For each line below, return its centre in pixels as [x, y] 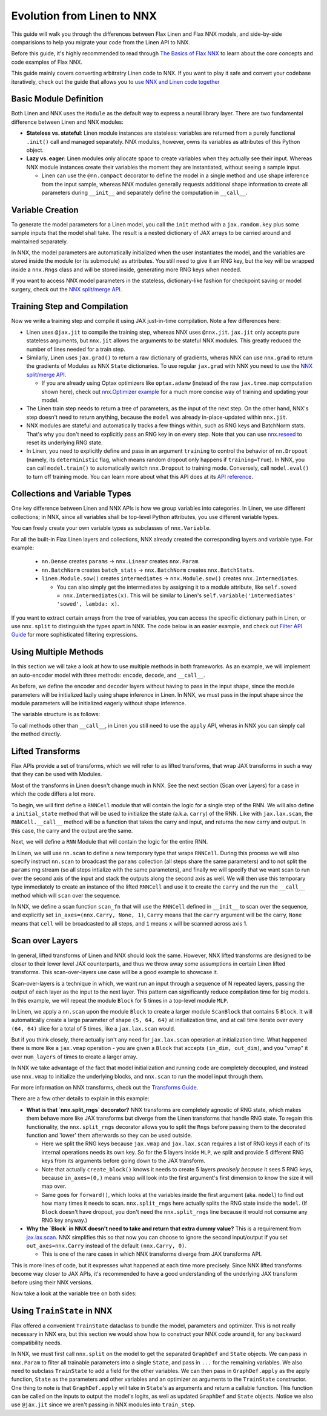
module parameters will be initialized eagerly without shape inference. [99, 703]
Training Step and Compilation [70, 307]
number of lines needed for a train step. [76, 349]
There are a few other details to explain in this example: [80, 1099]
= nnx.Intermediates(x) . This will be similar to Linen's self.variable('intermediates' [176, 595]
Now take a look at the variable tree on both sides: [74, 1293]
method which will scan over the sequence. [66, 895]
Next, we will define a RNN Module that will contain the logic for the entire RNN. [110, 842]
